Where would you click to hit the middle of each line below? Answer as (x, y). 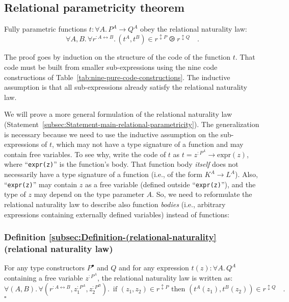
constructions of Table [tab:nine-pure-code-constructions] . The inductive (117, 77)
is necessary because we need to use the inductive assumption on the (111, 134)
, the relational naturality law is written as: (165, 277)
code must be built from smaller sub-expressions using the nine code (111, 67)
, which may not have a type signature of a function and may (148, 144)
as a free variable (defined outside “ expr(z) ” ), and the (170, 184)
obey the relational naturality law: (193, 29)
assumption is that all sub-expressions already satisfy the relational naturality (126, 87)
